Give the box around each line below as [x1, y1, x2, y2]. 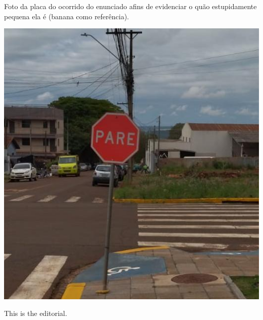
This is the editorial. [4, 308, 67, 318]
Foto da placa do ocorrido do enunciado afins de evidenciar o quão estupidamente [4, 1, 257, 11]
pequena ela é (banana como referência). [4, 11, 129, 21]
